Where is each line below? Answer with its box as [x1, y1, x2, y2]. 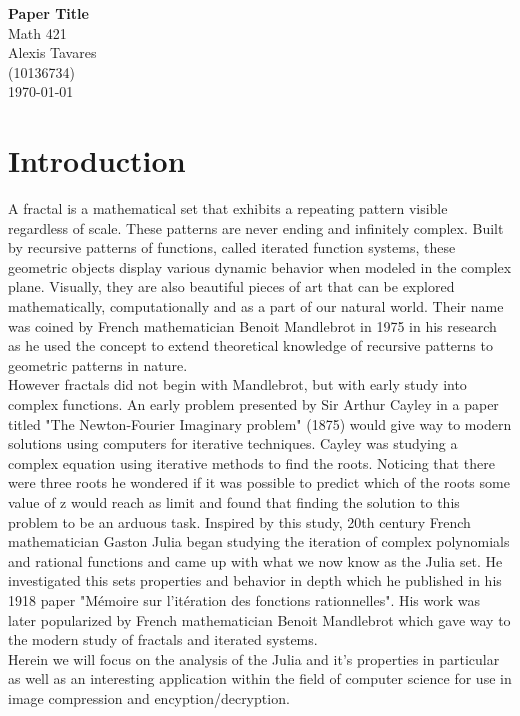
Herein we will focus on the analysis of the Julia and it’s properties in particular [8, 648, 500, 669]
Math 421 [8, 22, 67, 43]
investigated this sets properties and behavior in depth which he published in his [8, 570, 502, 591]
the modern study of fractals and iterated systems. [8, 629, 318, 650]
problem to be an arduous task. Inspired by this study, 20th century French [8, 511, 471, 532]
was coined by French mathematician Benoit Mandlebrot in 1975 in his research [8, 315, 497, 336]
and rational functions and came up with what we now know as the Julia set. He [8, 550, 503, 571]
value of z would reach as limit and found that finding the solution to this [8, 492, 460, 512]
